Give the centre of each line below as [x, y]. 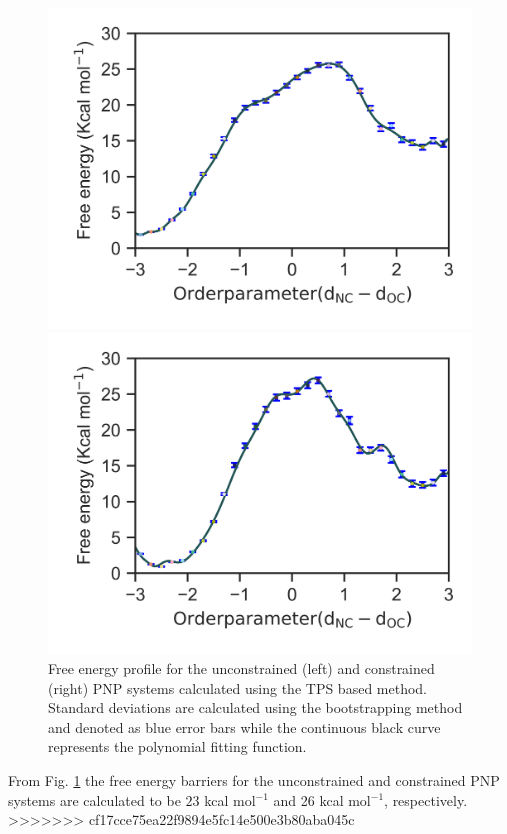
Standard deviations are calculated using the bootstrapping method [255, 707]
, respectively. [426, 799]
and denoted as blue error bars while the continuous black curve [244, 726]
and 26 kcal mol [322, 799]
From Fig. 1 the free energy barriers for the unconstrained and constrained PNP [254, 779]
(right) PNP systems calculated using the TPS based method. [238, 687]
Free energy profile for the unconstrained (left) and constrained [241, 667]
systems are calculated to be [94, 799]
